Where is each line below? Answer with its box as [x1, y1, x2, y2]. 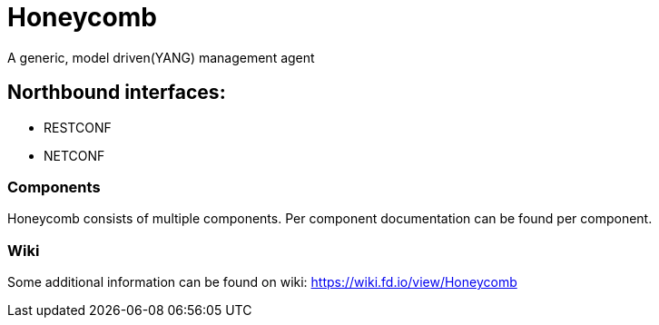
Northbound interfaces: [7, 81, 226, 104]
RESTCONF [44, 119, 112, 135]
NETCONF [44, 147, 105, 163]
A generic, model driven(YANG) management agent [7, 49, 315, 65]
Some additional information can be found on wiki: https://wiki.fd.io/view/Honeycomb [7, 274, 517, 291]
